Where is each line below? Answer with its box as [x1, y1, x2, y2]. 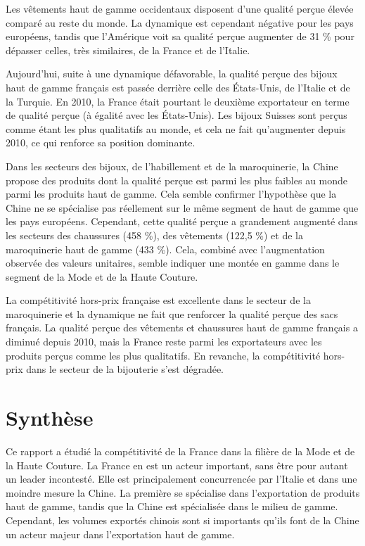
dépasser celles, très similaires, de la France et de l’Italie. [6, 42, 250, 57]
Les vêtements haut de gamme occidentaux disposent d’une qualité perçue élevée [6, 1, 354, 15]
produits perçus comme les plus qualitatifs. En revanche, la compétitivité [6, 348, 321, 362]
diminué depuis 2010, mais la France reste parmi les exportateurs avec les [6, 334, 322, 349]
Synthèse [6, 403, 94, 432]
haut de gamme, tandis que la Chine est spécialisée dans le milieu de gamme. [6, 499, 338, 514]
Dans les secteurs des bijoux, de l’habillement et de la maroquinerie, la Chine [6, 158, 338, 173]
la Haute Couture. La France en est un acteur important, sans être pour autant [6, 457, 348, 472]
